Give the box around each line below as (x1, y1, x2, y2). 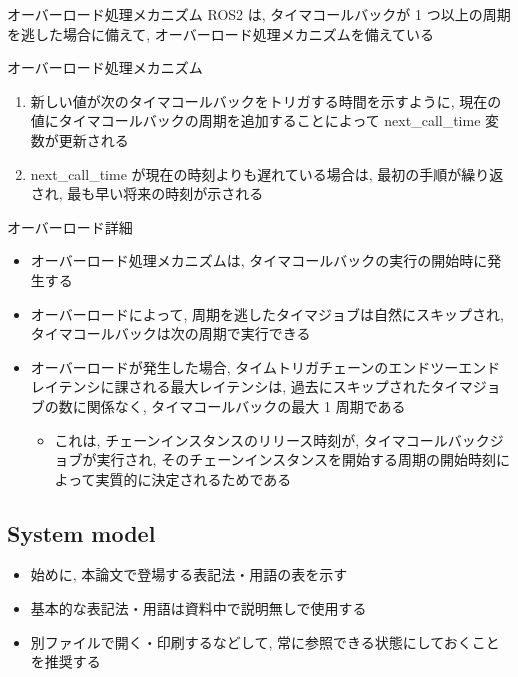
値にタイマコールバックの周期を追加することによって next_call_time (30, 110, 481, 131)
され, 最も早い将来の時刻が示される (30, 183, 264, 204)
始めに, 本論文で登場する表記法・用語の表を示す (30, 564, 348, 585)
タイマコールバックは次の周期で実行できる (30, 323, 311, 344)
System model (7, 517, 156, 548)
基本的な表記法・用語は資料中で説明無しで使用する (30, 598, 367, 619)
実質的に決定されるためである (95, 468, 292, 489)
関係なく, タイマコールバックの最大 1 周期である (86, 395, 406, 416)
